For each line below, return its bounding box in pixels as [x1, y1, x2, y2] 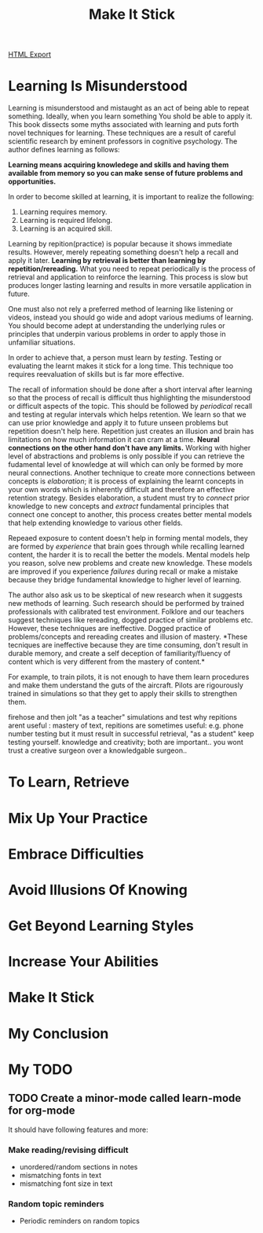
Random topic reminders [8, 1198, 104, 1209]
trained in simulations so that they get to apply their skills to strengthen [8, 689, 238, 699]
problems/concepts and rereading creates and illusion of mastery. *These [8, 632, 248, 641]
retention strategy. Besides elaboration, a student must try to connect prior [8, 493, 250, 503]
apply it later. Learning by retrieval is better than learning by [8, 256, 206, 265]
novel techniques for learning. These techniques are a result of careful [8, 128, 236, 138]
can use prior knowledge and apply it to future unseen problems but [8, 418, 228, 428]
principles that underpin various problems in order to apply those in [8, 330, 226, 339]
